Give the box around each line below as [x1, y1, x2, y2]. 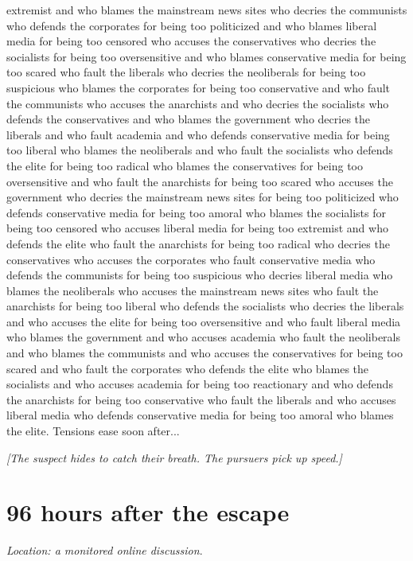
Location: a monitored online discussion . [6, 542, 203, 559]
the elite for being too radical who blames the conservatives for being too [6, 157, 363, 173]
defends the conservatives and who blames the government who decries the [6, 111, 371, 127]
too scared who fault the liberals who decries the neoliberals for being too [6, 64, 366, 80]
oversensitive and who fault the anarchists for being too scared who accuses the [6, 173, 393, 189]
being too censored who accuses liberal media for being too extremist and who [6, 220, 388, 236]
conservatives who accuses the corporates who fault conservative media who [6, 251, 376, 267]
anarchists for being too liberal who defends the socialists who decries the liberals [6, 298, 404, 314]
